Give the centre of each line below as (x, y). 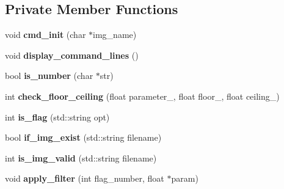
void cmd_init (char (46, 35)
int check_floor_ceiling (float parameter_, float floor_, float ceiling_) (142, 96)
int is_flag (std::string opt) (57, 117)
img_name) (115, 35)
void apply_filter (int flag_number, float (85, 178)
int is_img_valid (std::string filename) (81, 157)
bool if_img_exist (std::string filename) (83, 137)
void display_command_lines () (72, 55)
